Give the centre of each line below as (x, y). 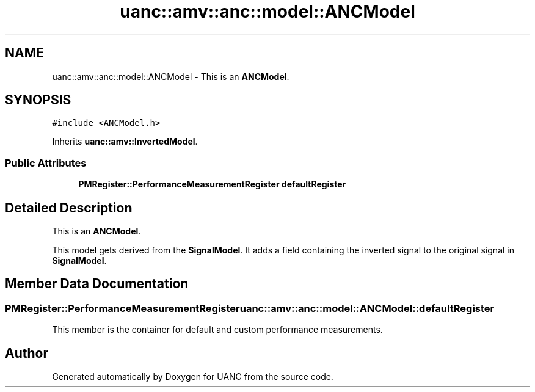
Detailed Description (69, 208)
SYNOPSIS (38, 100)
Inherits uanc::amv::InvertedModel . (125, 142)
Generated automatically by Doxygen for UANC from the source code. (193, 377)
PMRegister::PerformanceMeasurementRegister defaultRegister (212, 184)
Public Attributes (46, 163)
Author (27, 353)
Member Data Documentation (97, 284)
